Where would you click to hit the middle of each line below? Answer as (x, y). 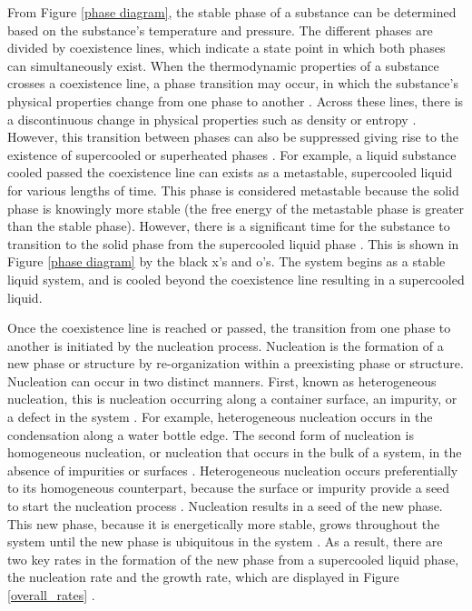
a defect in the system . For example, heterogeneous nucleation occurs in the (220, 417)
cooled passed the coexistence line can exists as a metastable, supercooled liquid (230, 172)
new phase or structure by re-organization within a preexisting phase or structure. (236, 363)
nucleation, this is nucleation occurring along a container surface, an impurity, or (232, 399)
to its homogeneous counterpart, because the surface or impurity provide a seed (229, 488)
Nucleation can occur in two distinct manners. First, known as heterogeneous (222, 381)
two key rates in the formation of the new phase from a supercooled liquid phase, (233, 559)
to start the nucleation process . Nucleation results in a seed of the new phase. (225, 506)
